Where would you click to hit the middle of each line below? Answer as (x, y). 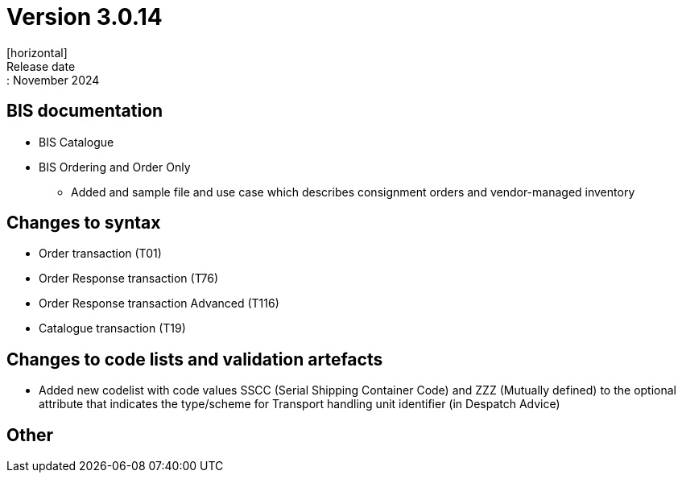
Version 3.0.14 (85, 17)
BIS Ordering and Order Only (115, 167)
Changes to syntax (84, 223)
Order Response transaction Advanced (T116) (159, 304)
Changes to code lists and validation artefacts (195, 359)
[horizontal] (37, 52)
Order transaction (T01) (100, 254)
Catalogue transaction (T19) (112, 328)
